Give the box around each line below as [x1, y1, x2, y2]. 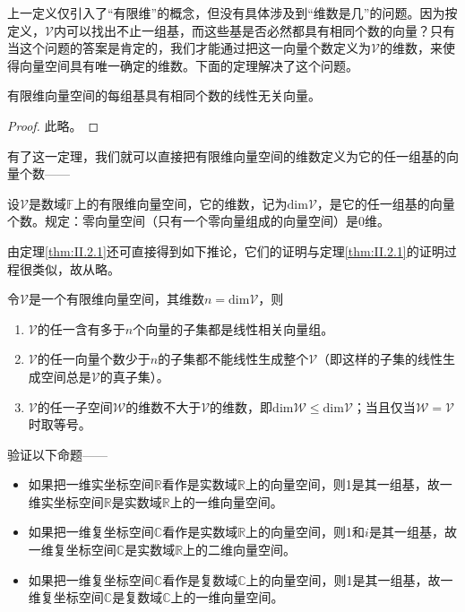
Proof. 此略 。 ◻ [7, 116, 99, 134]
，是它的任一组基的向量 [316, 194, 455, 212]
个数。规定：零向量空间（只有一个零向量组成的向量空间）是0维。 [7, 211, 390, 230]
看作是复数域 [162, 570, 238, 589]
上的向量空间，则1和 [245, 522, 366, 541]
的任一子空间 [37, 397, 113, 416]
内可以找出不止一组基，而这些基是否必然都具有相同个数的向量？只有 [53, 21, 455, 39]
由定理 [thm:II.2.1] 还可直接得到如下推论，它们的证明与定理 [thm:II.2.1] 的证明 [7, 241, 444, 260]
